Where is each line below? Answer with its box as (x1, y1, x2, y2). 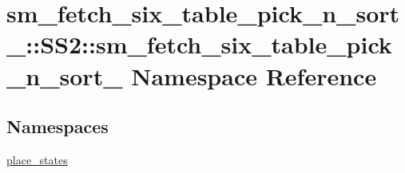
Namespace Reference (131, 59, 377, 92)
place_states (6, 151, 68, 167)
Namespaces (6, 114, 109, 139)
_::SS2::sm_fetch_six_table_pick (6, 28, 392, 61)
